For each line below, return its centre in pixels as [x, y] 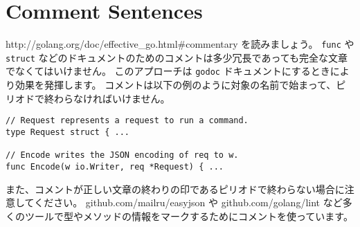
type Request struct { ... [67, 132]
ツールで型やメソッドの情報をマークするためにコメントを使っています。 [189, 216]
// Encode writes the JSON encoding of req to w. [122, 155]
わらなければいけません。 [112, 98]
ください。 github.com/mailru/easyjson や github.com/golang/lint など [188, 202]
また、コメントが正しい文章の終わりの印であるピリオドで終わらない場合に [175, 189]
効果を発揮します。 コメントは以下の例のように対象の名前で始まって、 [175, 85]
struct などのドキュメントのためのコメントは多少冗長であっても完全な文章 [177, 57]
